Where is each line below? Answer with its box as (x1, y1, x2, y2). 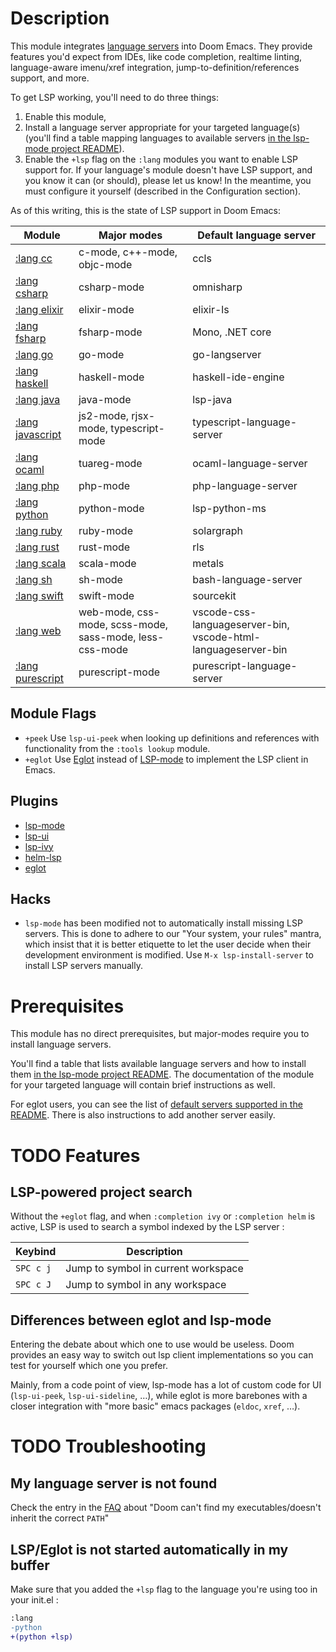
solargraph (192, 523, 243, 537)
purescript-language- (192, 658, 298, 672)
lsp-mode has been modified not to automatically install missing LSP (24, 917, 303, 929)
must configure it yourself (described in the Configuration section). (24, 185, 302, 197)
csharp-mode (78, 280, 145, 294)
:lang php (15, 478, 60, 492)
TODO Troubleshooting (10, 1435, 207, 1458)
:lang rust (15, 540, 60, 554)
